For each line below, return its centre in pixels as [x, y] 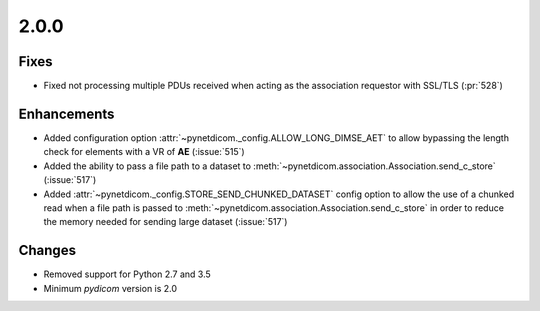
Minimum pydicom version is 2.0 [110, 288]
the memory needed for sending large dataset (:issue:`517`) [165, 222]
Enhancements [66, 113]
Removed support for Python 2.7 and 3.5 [127, 274]
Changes [47, 250]
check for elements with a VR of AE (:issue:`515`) [144, 152]
